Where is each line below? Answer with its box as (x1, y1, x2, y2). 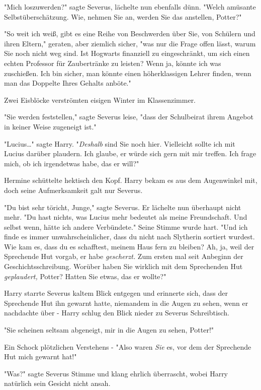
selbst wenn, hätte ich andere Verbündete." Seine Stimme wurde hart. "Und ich (4, 221, 248, 232)
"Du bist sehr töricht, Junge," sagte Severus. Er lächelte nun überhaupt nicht (4, 202, 241, 212)
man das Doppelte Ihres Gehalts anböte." (4, 78, 131, 88)
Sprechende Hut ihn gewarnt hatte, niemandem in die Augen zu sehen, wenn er (4, 297, 248, 308)
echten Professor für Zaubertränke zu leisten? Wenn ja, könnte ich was (4, 57, 221, 68)
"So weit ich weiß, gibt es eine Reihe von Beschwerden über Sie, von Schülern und (4, 28, 255, 39)
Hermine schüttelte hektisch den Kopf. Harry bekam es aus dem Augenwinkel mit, (4, 175, 257, 185)
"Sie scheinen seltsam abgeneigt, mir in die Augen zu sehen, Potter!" (4, 324, 214, 335)
